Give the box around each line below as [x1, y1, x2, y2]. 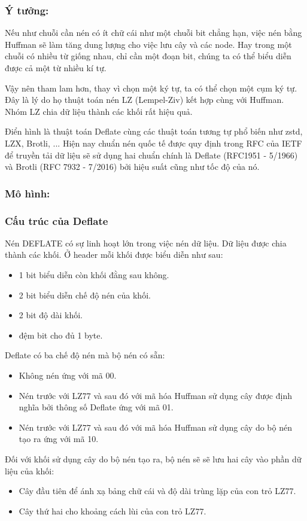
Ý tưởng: [5, 2, 49, 17]
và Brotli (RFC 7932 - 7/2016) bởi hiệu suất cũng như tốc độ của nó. [5, 160, 260, 173]
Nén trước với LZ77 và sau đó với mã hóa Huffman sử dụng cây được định [19, 389, 292, 401]
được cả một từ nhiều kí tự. [5, 62, 107, 74]
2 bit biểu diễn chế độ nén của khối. [19, 288, 151, 301]
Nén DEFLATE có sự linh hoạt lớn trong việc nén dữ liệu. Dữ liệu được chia [5, 236, 287, 249]
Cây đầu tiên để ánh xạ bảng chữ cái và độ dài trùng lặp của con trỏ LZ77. [19, 485, 296, 497]
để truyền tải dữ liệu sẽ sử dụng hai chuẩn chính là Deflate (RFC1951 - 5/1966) [5, 148, 298, 161]
